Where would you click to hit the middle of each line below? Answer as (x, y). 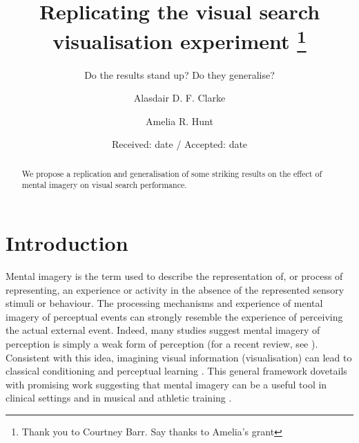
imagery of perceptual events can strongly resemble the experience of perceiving (174, 316)
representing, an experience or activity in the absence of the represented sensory (175, 289)
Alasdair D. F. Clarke (179, 98)
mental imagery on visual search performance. (104, 185)
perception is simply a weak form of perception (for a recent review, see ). (162, 344)
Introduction (67, 243)
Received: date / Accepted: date (179, 144)
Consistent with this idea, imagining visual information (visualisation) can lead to (179, 357)
